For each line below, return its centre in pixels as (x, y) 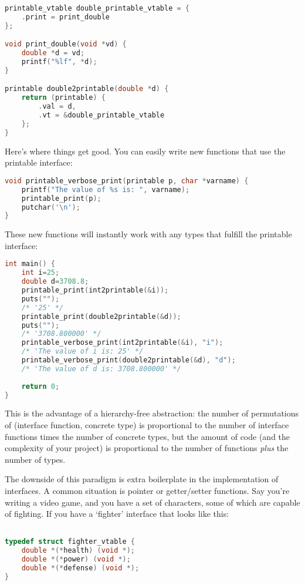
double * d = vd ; (53, 53)
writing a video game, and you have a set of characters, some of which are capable (152, 502)
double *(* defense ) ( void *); (80, 568)
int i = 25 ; (40, 273)
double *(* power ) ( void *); (76, 559)
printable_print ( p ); (61, 198)
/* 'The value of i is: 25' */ (82, 352)
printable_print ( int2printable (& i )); (95, 290)
